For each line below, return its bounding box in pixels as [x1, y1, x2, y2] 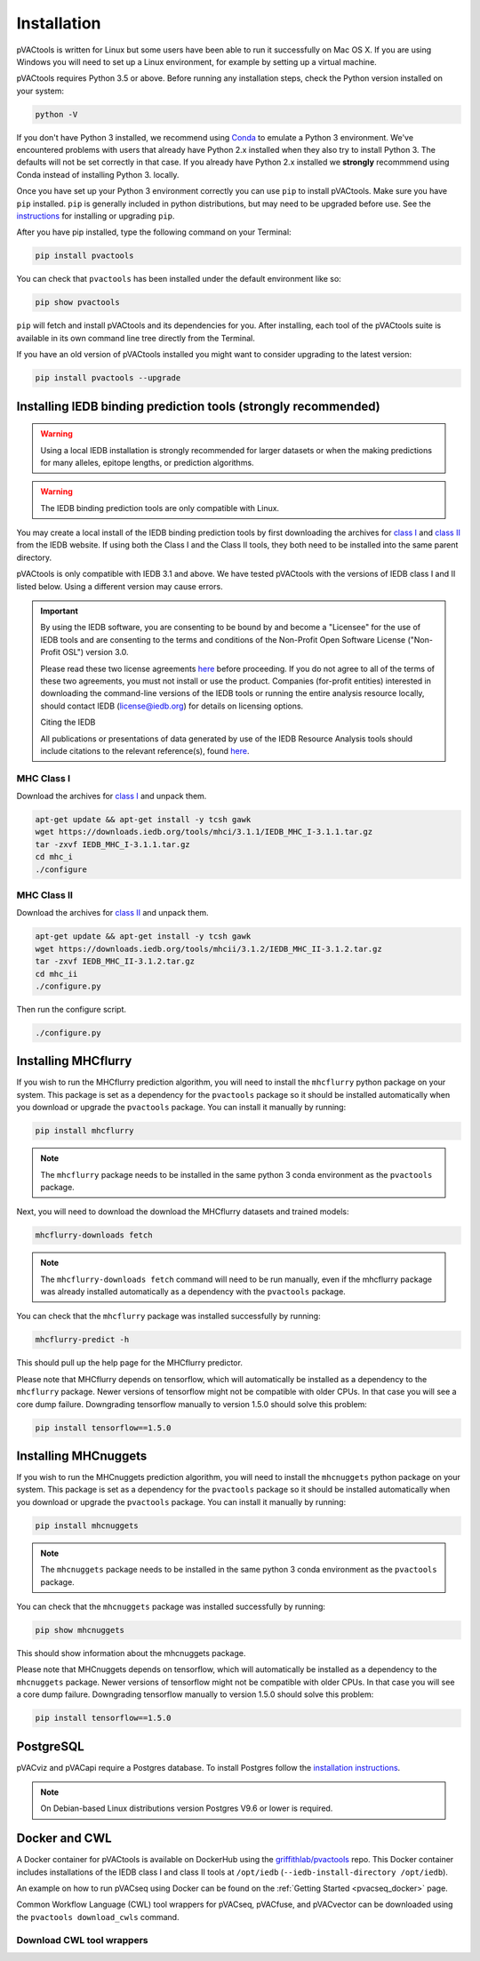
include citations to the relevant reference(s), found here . [40, 745, 250, 756]
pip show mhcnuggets [35, 1625, 124, 1635]
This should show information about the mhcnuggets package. [16, 1647, 246, 1658]
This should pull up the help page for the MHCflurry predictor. [16, 1357, 244, 1368]
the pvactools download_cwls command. [16, 1911, 180, 1922]
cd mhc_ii [35, 969, 78, 979]
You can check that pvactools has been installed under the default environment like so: [16, 274, 341, 284]
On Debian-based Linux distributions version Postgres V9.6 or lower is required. [40, 1803, 333, 1813]
